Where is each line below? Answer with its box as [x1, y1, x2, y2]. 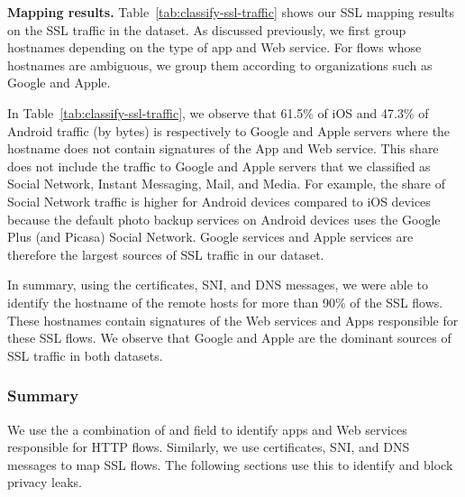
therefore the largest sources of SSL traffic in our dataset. [7, 244, 324, 263]
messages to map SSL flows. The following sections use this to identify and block [7, 455, 453, 474]
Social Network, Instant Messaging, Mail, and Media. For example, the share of [7, 174, 445, 193]
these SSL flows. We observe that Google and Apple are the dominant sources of [7, 328, 451, 347]
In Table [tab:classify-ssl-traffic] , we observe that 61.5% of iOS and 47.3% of [7, 103, 429, 122]
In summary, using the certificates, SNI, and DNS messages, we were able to [7, 275, 428, 294]
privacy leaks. [7, 473, 82, 492]
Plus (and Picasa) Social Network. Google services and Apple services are [7, 227, 414, 246]
